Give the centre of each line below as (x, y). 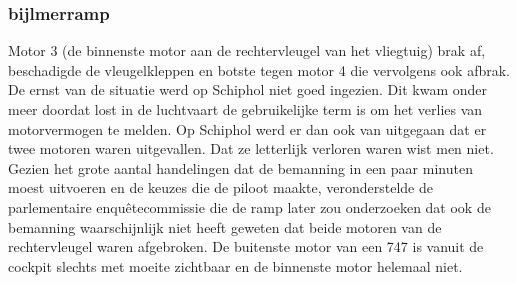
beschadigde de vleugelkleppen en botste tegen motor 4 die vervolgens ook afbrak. (259, 69)
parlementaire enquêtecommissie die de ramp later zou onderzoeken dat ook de (249, 206)
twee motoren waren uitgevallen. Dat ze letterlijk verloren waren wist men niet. (251, 148)
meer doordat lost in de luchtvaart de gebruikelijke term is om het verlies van (245, 109)
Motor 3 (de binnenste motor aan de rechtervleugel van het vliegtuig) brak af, (247, 50)
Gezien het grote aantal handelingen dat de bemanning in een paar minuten (240, 167)
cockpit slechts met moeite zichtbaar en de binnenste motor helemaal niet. (235, 265)
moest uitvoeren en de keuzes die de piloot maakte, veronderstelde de (220, 187)
